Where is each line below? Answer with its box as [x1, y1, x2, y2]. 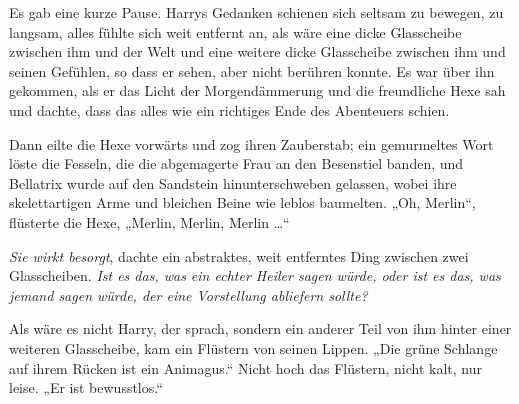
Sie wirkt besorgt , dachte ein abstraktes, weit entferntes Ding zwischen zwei [9, 245, 469, 266]
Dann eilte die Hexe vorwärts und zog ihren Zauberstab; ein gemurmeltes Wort [9, 133, 494, 154]
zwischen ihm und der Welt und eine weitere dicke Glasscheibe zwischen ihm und [9, 41, 506, 62]
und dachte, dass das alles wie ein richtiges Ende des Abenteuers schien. [9, 99, 450, 120]
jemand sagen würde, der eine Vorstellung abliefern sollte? [9, 284, 368, 305]
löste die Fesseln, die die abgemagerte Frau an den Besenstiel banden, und [9, 153, 464, 174]
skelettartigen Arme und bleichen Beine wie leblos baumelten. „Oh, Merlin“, [9, 192, 476, 213]
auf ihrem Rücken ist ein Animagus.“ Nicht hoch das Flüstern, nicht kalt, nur [9, 357, 482, 378]
